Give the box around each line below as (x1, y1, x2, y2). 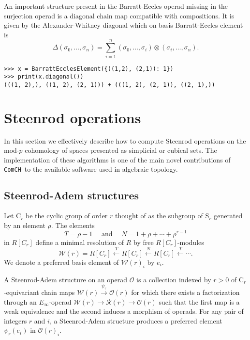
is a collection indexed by (136, 274, 211, 284)
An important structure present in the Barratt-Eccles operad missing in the (4, 1, 228, 11)
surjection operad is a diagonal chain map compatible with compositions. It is (4, 10, 235, 20)
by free (133, 237, 154, 247)
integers (4, 315, 27, 325)
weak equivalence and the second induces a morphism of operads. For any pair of (4, 306, 244, 316)
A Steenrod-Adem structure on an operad (4, 274, 127, 284)
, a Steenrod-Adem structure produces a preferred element (49, 315, 222, 325)
